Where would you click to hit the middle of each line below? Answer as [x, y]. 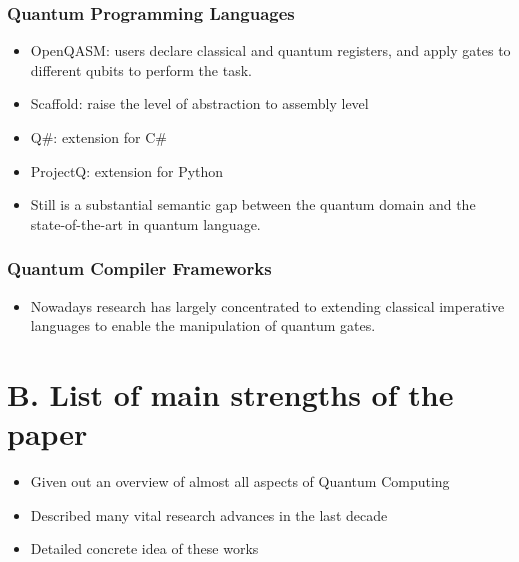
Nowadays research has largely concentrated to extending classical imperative [267, 305]
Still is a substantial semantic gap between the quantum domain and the [253, 204]
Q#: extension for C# [99, 137]
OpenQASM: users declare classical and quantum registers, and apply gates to [270, 50]
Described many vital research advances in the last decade [209, 514]
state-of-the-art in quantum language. [145, 223]
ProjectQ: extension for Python [127, 170]
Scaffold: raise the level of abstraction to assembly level [199, 103]
